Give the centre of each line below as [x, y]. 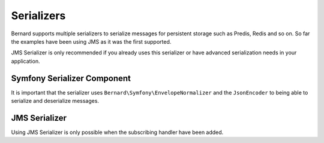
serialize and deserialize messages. [55, 101]
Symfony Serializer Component [71, 78]
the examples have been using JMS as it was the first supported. [91, 41]
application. [25, 61]
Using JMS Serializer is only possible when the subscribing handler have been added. [117, 132]
